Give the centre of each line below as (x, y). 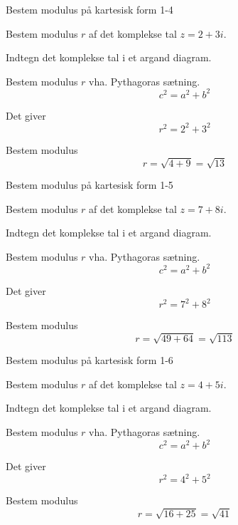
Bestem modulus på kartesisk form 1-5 (90, 185)
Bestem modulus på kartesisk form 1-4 (90, 9)
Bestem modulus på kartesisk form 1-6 (90, 360)
